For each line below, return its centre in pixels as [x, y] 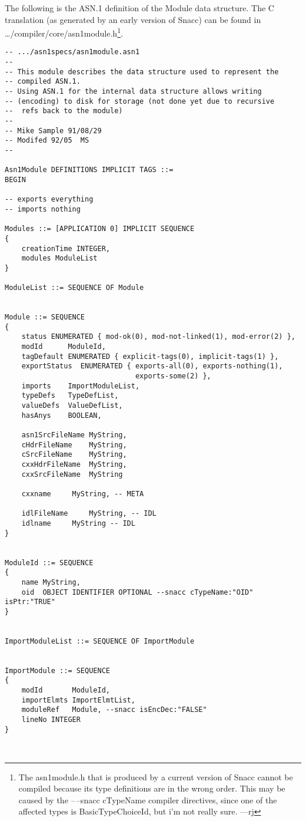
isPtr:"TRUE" [30, 602]
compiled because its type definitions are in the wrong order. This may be [152, 788]
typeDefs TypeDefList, [70, 396]
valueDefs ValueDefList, [72, 406]
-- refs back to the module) [64, 111]
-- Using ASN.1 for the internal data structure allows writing [133, 92]
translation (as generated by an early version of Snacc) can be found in [133, 19]
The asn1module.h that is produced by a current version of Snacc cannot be [156, 777]
